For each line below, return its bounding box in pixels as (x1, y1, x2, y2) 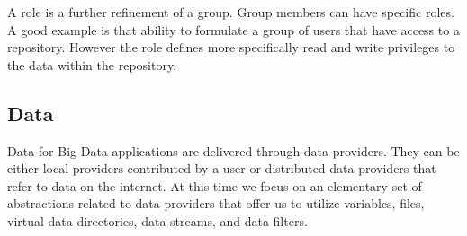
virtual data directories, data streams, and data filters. (7, 211, 308, 230)
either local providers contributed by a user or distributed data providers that (7, 159, 436, 178)
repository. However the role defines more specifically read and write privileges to (7, 38, 455, 57)
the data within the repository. (7, 55, 177, 74)
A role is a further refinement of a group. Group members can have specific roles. (7, 3, 454, 21)
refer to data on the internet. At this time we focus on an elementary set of (7, 176, 422, 195)
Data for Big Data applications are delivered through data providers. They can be (7, 141, 460, 160)
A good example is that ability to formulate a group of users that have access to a (7, 20, 460, 39)
